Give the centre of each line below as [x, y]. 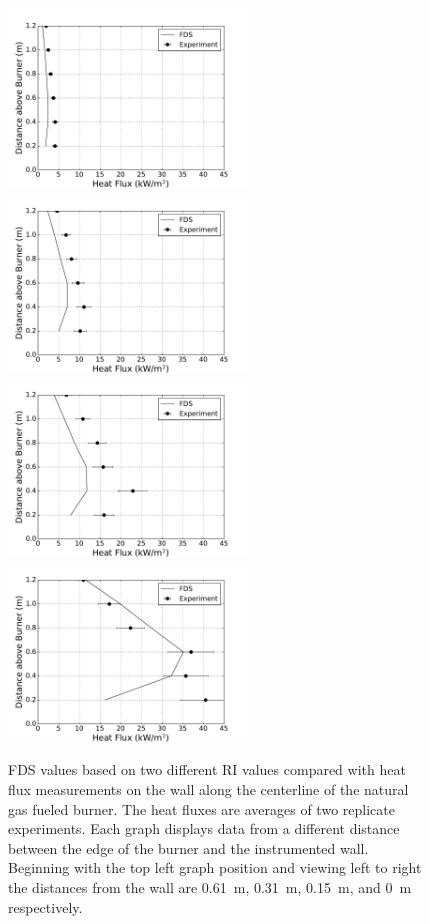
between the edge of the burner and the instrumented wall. [188, 847]
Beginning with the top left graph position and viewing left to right [215, 867]
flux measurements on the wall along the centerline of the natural [208, 788]
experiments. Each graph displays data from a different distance [204, 828]
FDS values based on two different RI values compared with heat [207, 769]
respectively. [45, 906]
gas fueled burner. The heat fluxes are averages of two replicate [201, 808]
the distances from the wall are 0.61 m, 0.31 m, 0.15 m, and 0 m [210, 886]
